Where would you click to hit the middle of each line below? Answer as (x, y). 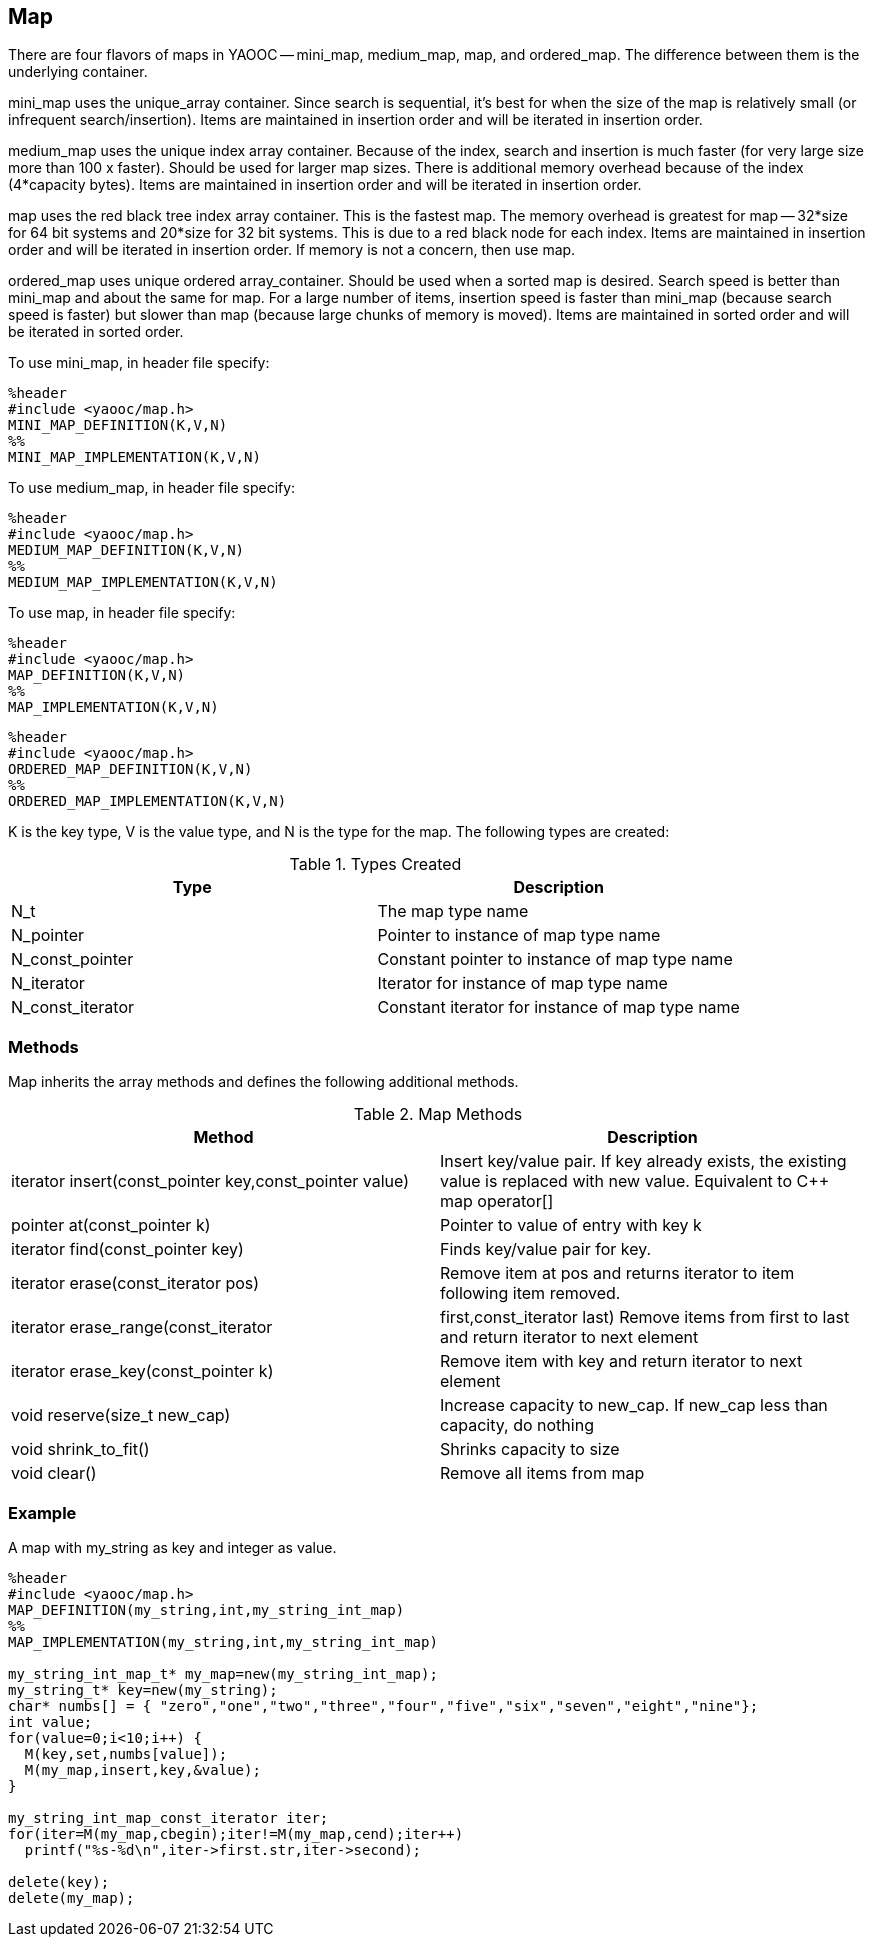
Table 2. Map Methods (438, 1114)
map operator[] (497, 1201)
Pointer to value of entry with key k (571, 1225)
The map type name (453, 911)
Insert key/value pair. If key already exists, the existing (643, 1161)
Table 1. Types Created (375, 864)
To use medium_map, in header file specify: (152, 488)
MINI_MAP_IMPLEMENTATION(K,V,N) (134, 457)
